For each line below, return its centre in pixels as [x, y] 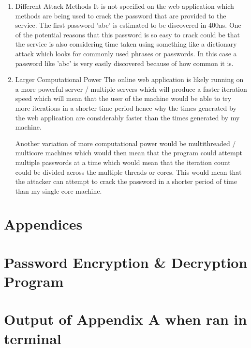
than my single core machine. [59, 191]
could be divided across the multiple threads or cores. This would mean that [128, 172]
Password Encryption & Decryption [126, 262]
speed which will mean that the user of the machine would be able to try [123, 98]
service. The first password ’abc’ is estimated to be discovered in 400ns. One [128, 25]
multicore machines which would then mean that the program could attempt [129, 153]
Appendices [43, 224]
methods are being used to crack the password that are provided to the [121, 15]
